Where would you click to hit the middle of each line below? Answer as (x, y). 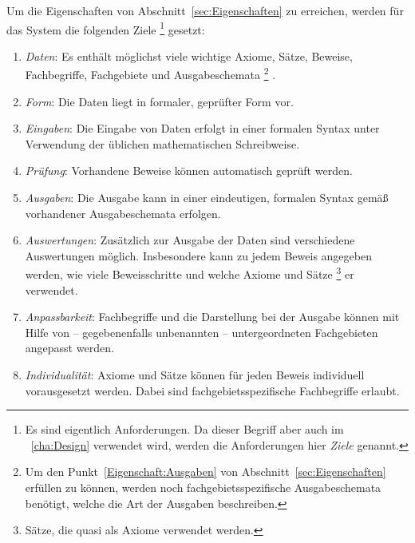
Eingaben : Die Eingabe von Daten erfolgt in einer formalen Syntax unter (202, 128)
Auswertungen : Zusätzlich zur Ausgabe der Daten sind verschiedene (190, 240)
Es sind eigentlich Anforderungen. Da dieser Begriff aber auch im (184, 429)
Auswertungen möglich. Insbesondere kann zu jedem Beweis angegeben (198, 255)
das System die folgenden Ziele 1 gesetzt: (106, 28)
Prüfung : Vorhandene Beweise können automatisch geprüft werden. (189, 170)
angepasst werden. (69, 348)
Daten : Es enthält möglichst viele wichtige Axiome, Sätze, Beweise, (189, 55)
